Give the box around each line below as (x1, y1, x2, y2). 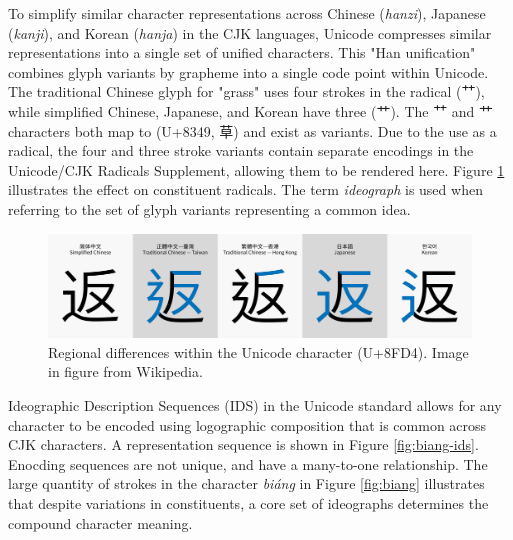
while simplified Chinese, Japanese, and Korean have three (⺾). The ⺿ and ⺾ (8, 100, 494, 121)
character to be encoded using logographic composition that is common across (8, 414, 487, 435)
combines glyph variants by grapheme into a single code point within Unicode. (8, 61, 489, 82)
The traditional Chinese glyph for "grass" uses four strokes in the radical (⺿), (8, 81, 485, 102)
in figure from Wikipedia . (48, 361, 203, 382)
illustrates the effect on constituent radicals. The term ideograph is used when (8, 179, 483, 200)
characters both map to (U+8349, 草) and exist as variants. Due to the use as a (8, 120, 497, 141)
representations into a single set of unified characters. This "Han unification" (8, 42, 476, 63)
